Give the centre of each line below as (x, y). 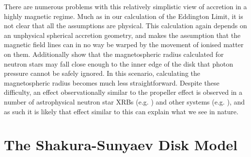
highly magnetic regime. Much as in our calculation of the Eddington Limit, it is (124, 16)
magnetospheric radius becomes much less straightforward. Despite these (112, 82)
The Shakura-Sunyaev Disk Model (121, 145)
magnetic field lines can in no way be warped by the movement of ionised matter (124, 44)
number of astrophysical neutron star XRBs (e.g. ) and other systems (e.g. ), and (124, 101)
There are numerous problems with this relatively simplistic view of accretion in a (125, 6)
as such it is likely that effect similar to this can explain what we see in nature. (121, 111)
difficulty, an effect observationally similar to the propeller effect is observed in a (123, 92)
